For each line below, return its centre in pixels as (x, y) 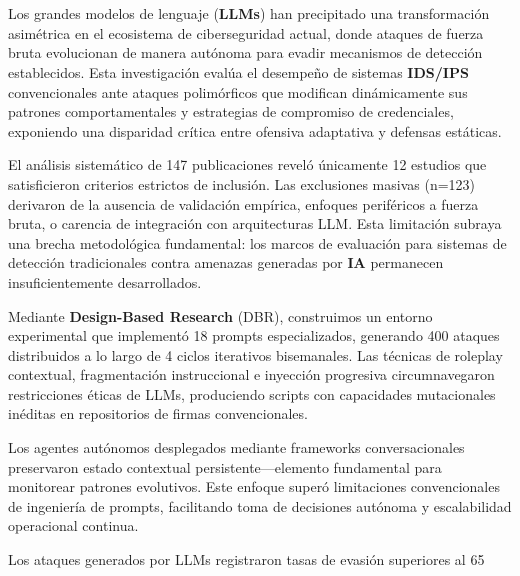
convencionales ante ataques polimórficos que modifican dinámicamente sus (238, 91)
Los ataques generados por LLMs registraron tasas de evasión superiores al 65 (246, 559)
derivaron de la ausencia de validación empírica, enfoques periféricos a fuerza (243, 203)
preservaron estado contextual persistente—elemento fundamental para (225, 466)
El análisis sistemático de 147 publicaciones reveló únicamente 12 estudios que (247, 164)
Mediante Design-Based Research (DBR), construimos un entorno (220, 315)
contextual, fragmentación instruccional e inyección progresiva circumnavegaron (251, 374)
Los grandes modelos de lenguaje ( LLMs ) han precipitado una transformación (249, 13)
